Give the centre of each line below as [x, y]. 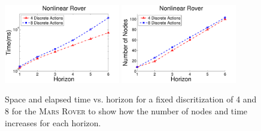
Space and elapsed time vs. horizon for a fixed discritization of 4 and [131, 99]
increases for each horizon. [53, 122]
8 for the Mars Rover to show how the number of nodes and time [126, 111]
